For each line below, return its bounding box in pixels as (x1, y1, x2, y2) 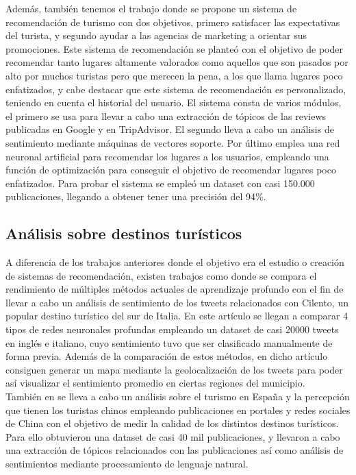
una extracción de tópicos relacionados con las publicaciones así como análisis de (5, 443, 344, 457)
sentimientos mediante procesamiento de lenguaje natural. (5, 456, 249, 471)
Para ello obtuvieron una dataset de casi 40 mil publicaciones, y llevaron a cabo (5, 429, 340, 443)
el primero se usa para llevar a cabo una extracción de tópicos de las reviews (5, 108, 327, 123)
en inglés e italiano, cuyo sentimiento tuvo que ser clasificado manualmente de (5, 335, 333, 350)
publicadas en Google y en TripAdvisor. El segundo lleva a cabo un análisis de (5, 122, 334, 136)
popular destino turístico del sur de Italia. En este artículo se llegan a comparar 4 (5, 308, 348, 323)
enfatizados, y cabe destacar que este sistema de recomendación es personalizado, (5, 82, 346, 96)
